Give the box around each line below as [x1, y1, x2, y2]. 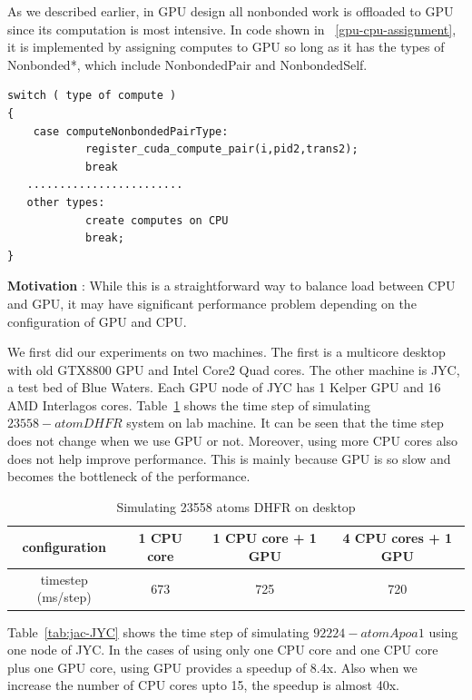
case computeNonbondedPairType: [33, 124, 229, 138]
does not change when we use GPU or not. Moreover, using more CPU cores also [7, 431, 458, 450]
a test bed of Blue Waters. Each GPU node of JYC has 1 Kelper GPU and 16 [7, 378, 441, 397]
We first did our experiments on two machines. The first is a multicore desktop [7, 342, 446, 361]
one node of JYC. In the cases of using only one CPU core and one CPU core [7, 640, 438, 659]
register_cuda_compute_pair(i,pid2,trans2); [84, 143, 359, 156]
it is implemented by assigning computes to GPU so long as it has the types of [7, 37, 445, 56]
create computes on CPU [84, 213, 229, 227]
